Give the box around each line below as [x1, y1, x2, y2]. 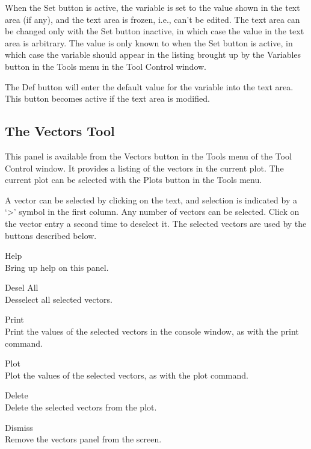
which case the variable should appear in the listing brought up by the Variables [5, 48, 301, 61]
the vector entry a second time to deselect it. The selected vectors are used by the [5, 217, 307, 229]
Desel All [5, 281, 38, 294]
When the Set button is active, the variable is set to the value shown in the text [5, 1, 300, 13]
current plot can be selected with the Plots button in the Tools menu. [5, 173, 262, 186]
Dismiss [5, 421, 33, 433]
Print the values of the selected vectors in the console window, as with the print [5, 325, 299, 338]
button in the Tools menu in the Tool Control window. [5, 60, 206, 72]
